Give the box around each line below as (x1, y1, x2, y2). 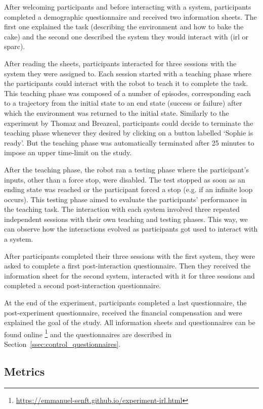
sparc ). (4, 41, 25, 52)
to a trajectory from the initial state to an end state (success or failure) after (4, 98, 242, 108)
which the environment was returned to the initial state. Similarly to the (4, 107, 229, 118)
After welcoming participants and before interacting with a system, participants (4, 2, 251, 12)
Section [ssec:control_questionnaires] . (4, 339, 121, 349)
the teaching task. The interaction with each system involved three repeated (4, 204, 240, 214)
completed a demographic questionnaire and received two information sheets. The (4, 11, 257, 22)
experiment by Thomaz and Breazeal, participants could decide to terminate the (4, 117, 253, 128)
